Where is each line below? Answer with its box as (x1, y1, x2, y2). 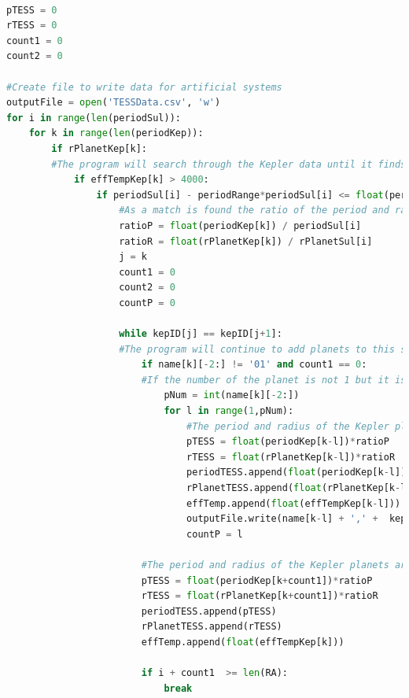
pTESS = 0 (6, 4, 57, 16)
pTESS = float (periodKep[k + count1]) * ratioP (141, 574, 373, 586)
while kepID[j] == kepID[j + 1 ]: (119, 328, 282, 340)
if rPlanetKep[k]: (51, 142, 147, 154)
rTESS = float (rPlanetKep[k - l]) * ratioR (186, 451, 396, 463)
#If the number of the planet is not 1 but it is (141, 374, 407, 386)
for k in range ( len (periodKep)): (28, 127, 204, 139)
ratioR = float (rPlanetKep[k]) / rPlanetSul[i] (119, 235, 373, 247)
